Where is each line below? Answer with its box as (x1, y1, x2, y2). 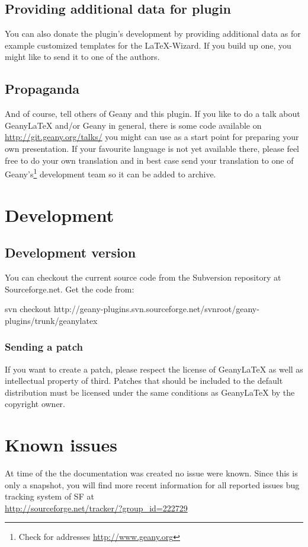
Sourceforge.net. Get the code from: (5, 282, 134, 295)
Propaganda (5, 79, 80, 98)
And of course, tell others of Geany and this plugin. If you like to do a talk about (5, 107, 300, 120)
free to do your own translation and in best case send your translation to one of (5, 154, 294, 166)
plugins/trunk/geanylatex (5, 314, 98, 326)
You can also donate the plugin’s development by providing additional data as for (5, 27, 301, 40)
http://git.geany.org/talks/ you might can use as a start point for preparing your (5, 131, 299, 143)
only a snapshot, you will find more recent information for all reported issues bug (5, 478, 300, 491)
